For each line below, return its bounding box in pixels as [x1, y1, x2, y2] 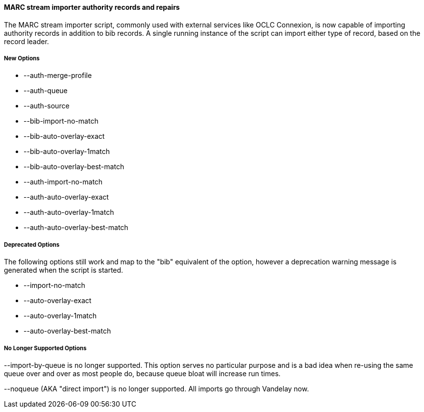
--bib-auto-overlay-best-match [24, 162, 125, 171]
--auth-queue [24, 86, 68, 95]
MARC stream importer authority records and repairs [4, 3, 180, 11]
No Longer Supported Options [4, 344, 87, 352]
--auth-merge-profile [24, 71, 92, 80]
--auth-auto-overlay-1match [24, 208, 114, 217]
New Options [4, 55, 40, 62]
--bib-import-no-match [24, 117, 99, 126]
